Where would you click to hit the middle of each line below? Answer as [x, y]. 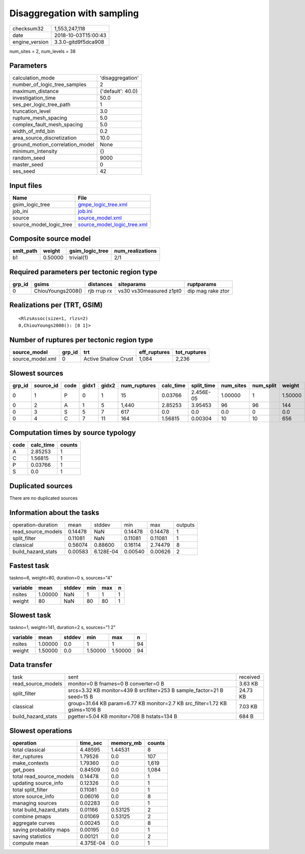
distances [100, 284]
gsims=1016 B [84, 710]
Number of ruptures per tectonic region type [81, 340]
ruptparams [202, 284]
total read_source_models [43, 776]
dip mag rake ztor [208, 291]
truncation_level [32, 111]
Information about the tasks [54, 512]
